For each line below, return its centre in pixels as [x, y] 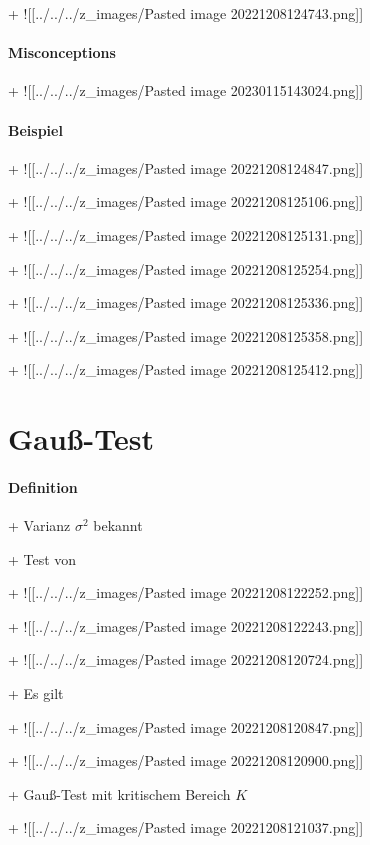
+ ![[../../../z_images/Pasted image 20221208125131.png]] [186, 234]
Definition [43, 486]
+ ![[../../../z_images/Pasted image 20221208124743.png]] [186, 13]
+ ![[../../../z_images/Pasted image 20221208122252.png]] [186, 592]
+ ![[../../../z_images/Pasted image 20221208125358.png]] [186, 335]
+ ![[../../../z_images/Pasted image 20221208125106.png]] [186, 201]
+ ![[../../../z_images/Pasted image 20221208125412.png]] [186, 369]
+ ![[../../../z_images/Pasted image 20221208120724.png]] [186, 659]
